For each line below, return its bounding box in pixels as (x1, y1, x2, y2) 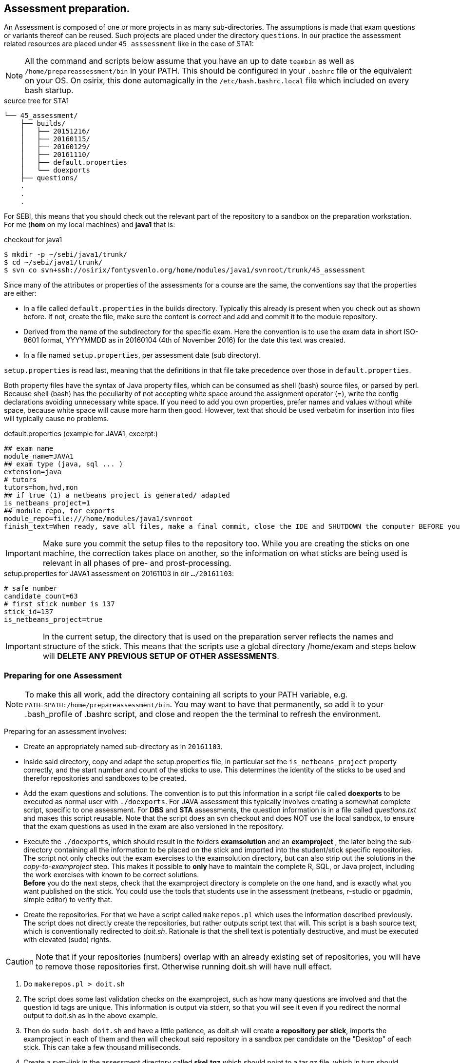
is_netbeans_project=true (4, 616, 103, 624)
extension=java (4, 468, 62, 476)
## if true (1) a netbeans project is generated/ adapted (4, 491, 230, 500)
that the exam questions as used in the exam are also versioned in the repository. (23, 822, 284, 831)
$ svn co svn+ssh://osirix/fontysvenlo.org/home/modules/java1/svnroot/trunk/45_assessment (4, 266, 365, 274)
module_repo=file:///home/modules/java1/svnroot (4, 515, 193, 523)
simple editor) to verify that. (23, 895, 113, 904)
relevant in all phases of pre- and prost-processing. (42, 558, 231, 568)
